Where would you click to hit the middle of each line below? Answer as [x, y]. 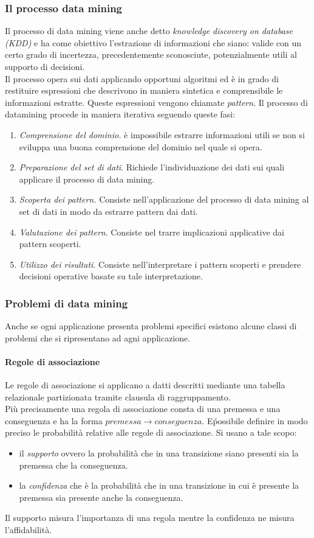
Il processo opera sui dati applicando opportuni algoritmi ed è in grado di [142, 78]
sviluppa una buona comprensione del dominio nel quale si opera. [141, 146]
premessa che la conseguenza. [73, 465]
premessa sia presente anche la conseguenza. [101, 497]
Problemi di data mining [67, 303]
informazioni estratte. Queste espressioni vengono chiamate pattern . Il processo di [156, 102]
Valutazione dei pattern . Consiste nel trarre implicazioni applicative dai [152, 232]
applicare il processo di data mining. [87, 179]
